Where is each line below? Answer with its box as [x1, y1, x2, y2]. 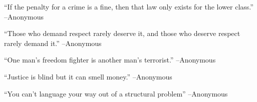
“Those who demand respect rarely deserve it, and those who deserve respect [4, 28, 240, 38]
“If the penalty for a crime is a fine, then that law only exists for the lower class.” [4, 1, 253, 11]
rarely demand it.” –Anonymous [4, 37, 102, 48]
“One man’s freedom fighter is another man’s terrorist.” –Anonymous [4, 54, 216, 65]
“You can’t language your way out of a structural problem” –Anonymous [4, 88, 228, 98]
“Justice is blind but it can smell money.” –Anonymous [4, 71, 172, 81]
